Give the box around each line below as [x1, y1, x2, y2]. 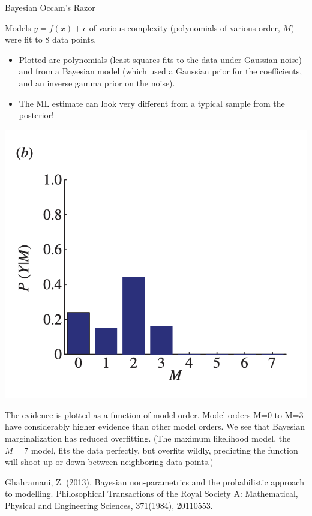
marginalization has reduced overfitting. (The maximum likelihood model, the [5, 432, 291, 445]
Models [5, 21, 31, 34]
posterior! [19, 109, 54, 121]
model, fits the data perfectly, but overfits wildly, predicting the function [31, 443, 298, 456]
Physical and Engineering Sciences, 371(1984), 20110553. [5, 499, 213, 512]
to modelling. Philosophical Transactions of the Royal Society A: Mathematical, [5, 487, 298, 500]
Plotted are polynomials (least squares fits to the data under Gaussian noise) [19, 53, 302, 65]
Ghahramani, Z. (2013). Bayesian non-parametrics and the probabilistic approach [5, 475, 304, 488]
